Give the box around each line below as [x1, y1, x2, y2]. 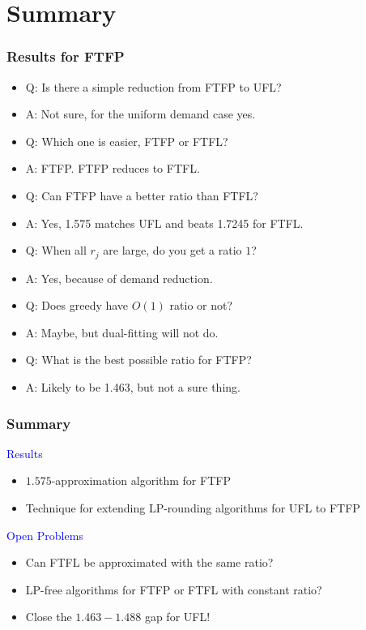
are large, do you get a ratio [103, 242, 242, 259]
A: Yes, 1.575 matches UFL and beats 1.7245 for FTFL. [25, 214, 304, 231]
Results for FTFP [6, 46, 125, 66]
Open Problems [6, 526, 83, 543]
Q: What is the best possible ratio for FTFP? [25, 351, 252, 368]
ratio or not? [169, 297, 233, 314]
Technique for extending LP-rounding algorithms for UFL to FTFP [25, 499, 360, 516]
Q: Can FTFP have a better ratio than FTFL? [25, 186, 258, 204]
